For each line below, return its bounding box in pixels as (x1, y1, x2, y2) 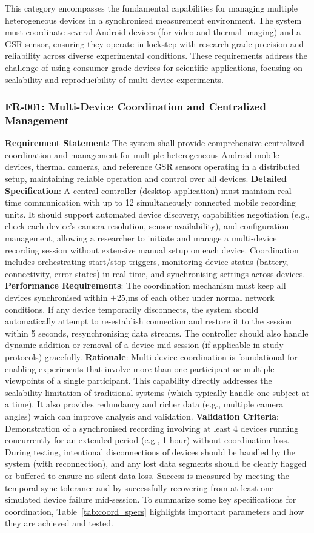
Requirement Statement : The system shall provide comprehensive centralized (5, 136, 305, 149)
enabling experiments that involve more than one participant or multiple (5, 362, 275, 375)
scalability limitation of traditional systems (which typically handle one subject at (5, 386, 310, 398)
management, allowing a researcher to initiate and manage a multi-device (5, 232, 277, 244)
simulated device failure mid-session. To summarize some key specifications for (5, 493, 296, 506)
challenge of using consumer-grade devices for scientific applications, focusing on (5, 61, 302, 73)
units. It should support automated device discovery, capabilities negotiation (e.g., (5, 207, 310, 220)
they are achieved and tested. (5, 517, 113, 529)
